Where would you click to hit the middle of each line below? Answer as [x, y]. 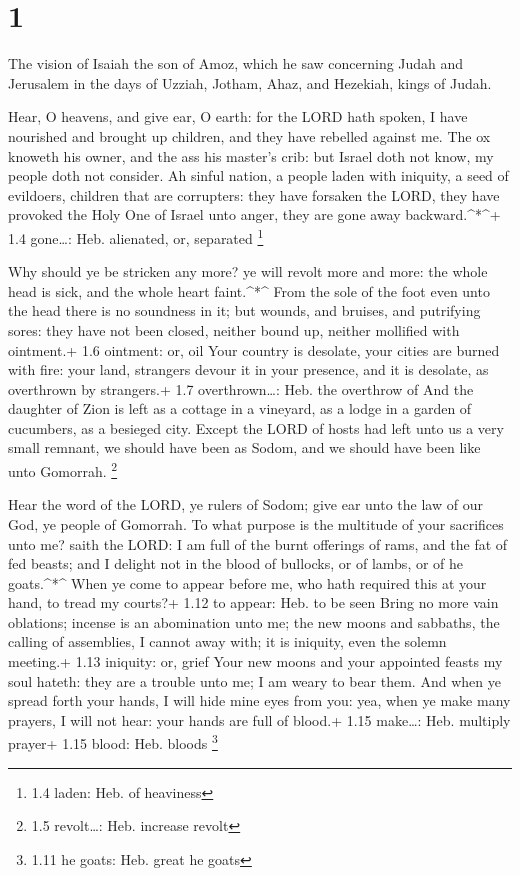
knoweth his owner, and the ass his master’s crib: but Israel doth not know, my [251, 155]
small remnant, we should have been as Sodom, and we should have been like [244, 447]
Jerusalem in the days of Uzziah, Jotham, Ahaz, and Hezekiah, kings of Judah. [250, 82]
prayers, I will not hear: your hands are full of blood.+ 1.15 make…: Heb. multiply [259, 719]
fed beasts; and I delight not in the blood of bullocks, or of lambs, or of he [236, 563]
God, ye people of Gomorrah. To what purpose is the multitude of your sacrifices [256, 523]
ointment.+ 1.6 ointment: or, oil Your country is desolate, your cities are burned [254, 349]
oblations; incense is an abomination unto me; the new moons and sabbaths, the [254, 621]
